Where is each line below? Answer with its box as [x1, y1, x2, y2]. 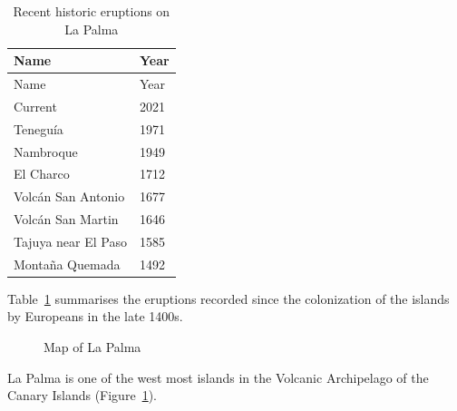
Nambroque [14, 142, 78, 161]
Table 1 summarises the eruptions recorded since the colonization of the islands [7, 289, 450, 308]
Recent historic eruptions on [13, 2, 170, 20]
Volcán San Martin [14, 210, 119, 229]
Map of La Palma [44, 338, 141, 357]
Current [14, 96, 57, 115]
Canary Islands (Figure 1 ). [7, 386, 157, 405]
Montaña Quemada [14, 254, 121, 273]
